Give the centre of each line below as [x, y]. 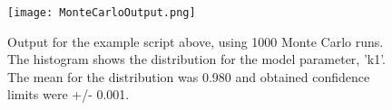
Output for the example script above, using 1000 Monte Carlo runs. [196, 41]
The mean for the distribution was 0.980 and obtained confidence [189, 76]
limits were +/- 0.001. [69, 94]
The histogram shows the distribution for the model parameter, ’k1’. [197, 59]
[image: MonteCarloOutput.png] [102, 13]
